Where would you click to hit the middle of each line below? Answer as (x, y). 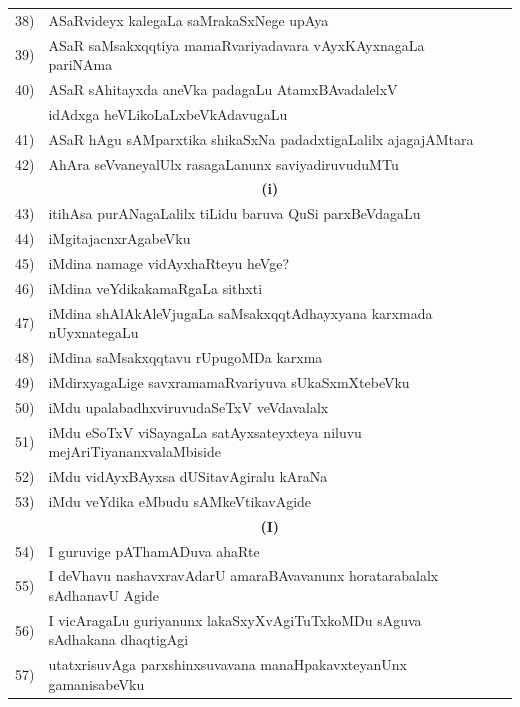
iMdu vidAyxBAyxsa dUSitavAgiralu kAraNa (188, 476)
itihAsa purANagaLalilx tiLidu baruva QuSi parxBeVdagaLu (234, 213)
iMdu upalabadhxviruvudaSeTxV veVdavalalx (188, 406)
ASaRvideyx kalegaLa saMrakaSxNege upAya (188, 19)
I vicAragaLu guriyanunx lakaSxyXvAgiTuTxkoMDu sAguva (235, 619)
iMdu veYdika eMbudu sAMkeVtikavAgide (180, 500)
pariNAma (80, 64)
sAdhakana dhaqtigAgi (118, 639)
